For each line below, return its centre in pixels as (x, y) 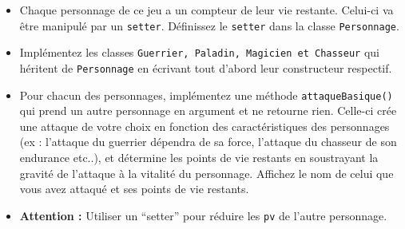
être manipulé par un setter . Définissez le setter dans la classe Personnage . (209, 25)
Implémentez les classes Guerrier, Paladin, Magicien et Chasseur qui (199, 52)
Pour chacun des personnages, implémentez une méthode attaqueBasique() (206, 95)
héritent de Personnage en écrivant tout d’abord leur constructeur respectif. (206, 67)
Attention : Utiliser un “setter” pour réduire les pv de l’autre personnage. (203, 215)
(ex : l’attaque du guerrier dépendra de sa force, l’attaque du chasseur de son (208, 142)
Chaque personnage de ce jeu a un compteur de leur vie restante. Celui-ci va (206, 10)
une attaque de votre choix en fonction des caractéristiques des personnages (204, 126)
